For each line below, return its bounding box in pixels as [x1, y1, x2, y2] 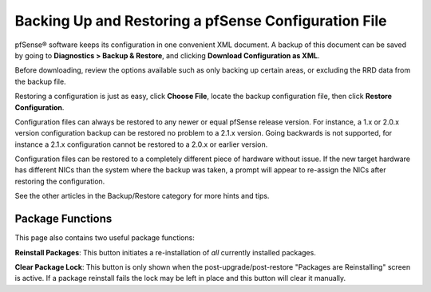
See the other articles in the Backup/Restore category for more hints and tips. [14, 191, 270, 201]
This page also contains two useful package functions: [14, 233, 195, 243]
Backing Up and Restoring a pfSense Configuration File [14, 12, 387, 30]
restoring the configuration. [14, 176, 105, 186]
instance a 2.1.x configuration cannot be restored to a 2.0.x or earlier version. [14, 140, 268, 149]
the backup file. [14, 77, 67, 86]
